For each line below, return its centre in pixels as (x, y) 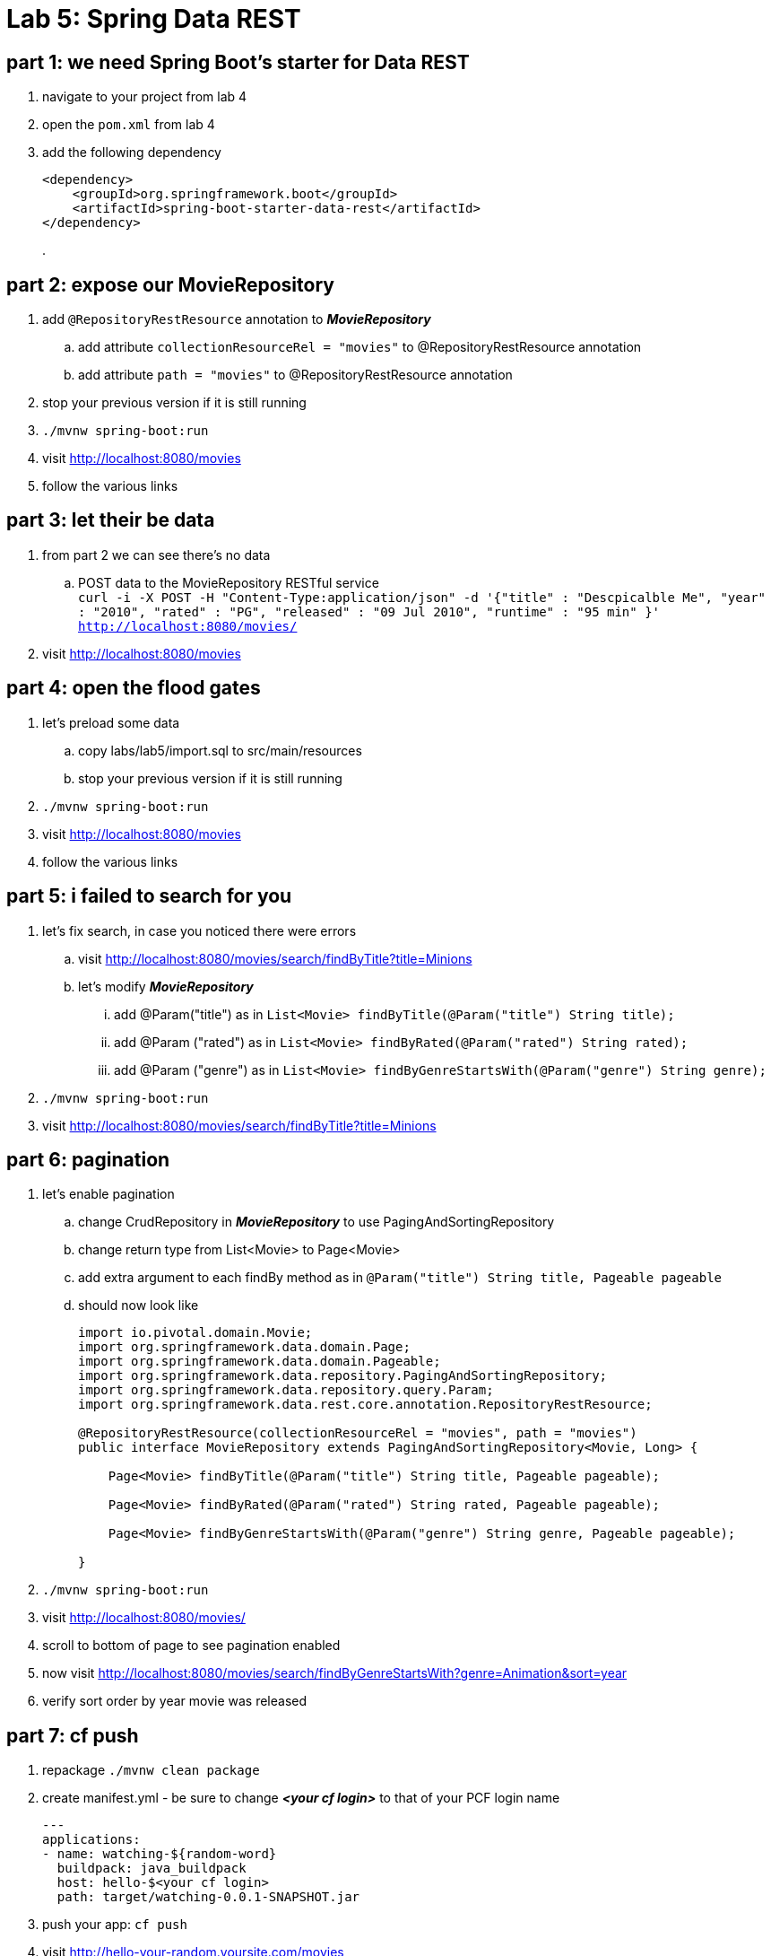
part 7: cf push (73, 1735)
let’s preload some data (111, 722)
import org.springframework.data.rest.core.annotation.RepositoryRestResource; (365, 1405)
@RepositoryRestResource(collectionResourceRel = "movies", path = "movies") (358, 1433)
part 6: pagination (88, 1159)
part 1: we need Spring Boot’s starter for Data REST (238, 62)
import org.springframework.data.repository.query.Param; (286, 1390)
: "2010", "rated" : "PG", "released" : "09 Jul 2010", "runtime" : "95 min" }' (369, 611)
